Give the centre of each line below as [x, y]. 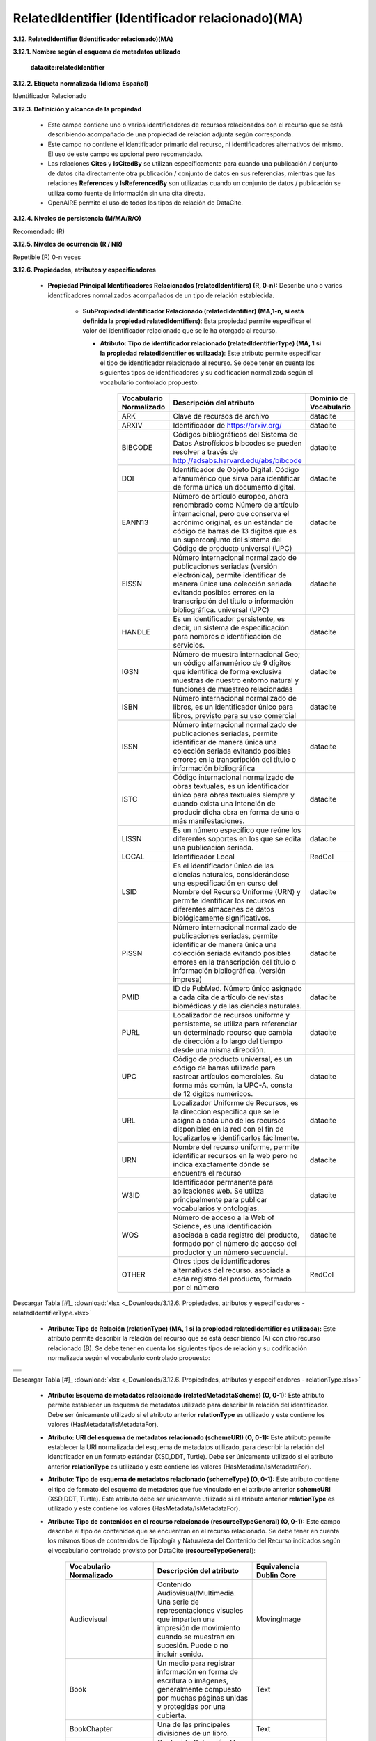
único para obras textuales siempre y [234, 795]
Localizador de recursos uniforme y [232, 1015]
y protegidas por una [191, 1707]
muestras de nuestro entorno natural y [236, 680]
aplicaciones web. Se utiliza [219, 1191]
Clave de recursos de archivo [221, 416]
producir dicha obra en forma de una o [236, 813]
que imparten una [186, 1619]
